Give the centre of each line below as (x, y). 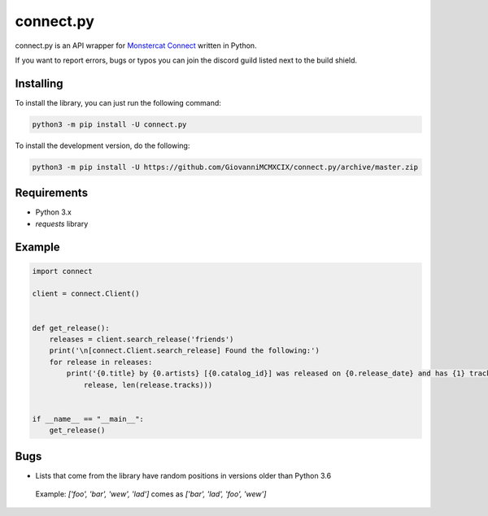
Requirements (52, 193)
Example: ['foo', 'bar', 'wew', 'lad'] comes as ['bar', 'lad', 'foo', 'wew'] (151, 494)
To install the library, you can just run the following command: (118, 102)
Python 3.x (54, 212)
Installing (39, 83)
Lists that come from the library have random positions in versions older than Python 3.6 (183, 475)
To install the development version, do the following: (102, 145)
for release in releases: (101, 362)
